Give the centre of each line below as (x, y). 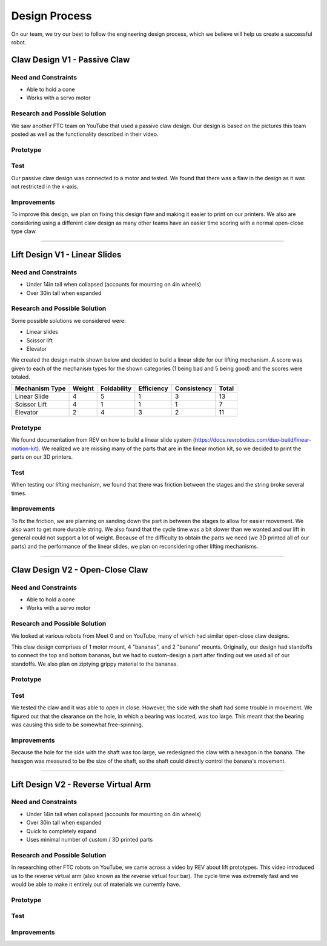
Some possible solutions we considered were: (69, 320)
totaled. (21, 377)
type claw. (24, 231)
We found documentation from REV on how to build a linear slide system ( (103, 440)
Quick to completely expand (61, 831)
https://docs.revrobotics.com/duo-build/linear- (253, 440)
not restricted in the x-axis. (45, 187)
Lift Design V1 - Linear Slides (66, 255)
